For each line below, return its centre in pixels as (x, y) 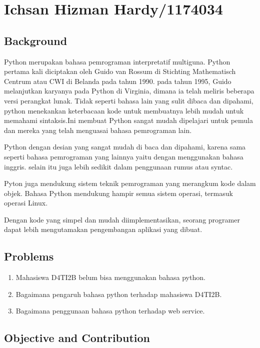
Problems (29, 256)
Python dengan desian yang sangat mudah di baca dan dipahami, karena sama (125, 147)
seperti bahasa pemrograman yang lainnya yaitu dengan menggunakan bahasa (124, 156)
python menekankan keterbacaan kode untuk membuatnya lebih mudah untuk (124, 110)
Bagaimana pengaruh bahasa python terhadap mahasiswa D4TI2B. (119, 294)
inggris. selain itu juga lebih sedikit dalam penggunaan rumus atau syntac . (118, 166)
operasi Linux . (26, 203)
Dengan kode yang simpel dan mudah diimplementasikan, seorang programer (122, 219)
